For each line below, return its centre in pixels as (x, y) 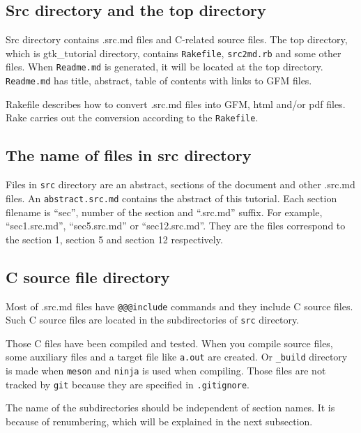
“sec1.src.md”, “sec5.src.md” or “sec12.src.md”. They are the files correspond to (176, 226)
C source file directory (88, 276)
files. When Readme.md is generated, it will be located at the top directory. (164, 67)
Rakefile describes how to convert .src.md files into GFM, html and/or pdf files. (176, 104)
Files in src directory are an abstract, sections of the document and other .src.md (180, 184)
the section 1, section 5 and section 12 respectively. (114, 239)
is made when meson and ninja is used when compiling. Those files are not (166, 371)
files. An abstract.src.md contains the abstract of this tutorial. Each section (171, 198)
